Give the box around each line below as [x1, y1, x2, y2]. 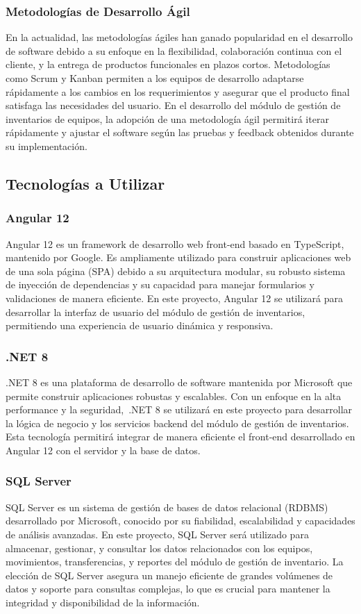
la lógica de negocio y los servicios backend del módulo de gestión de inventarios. [6, 415, 349, 430]
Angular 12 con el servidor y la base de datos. [6, 442, 201, 457]
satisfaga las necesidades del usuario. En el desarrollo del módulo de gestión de [6, 98, 341, 113]
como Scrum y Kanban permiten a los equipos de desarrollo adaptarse [6, 71, 304, 85]
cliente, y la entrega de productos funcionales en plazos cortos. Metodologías [6, 57, 330, 72]
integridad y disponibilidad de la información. [6, 595, 200, 609]
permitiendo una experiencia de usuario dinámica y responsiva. [6, 318, 274, 333]
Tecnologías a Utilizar [6, 172, 165, 194]
